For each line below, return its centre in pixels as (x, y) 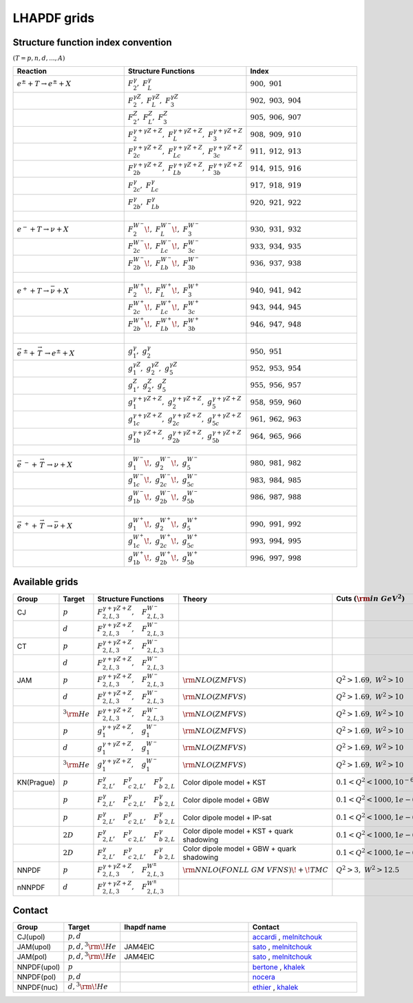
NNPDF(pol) (36, 977)
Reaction (32, 71)
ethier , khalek (275, 987)
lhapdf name (145, 927)
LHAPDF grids (54, 18)
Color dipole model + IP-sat (227, 818)
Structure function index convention (92, 42)
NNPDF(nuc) (38, 987)
